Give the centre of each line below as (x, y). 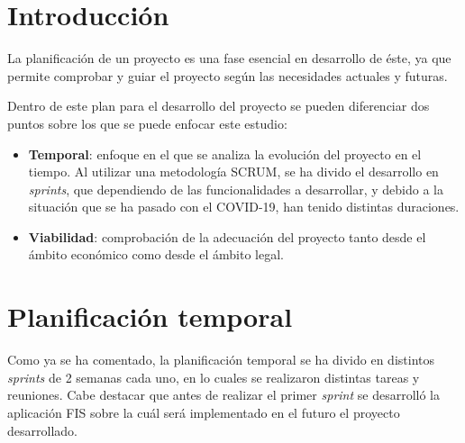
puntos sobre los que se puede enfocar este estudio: (147, 123)
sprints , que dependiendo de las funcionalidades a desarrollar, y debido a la (236, 189)
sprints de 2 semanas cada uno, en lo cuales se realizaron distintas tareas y (214, 377)
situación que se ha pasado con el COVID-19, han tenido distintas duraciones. (244, 207)
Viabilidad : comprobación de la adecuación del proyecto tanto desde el (227, 236)
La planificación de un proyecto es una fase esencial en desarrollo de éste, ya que (229, 58)
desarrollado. (42, 430)
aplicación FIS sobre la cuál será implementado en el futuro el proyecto (204, 412)
